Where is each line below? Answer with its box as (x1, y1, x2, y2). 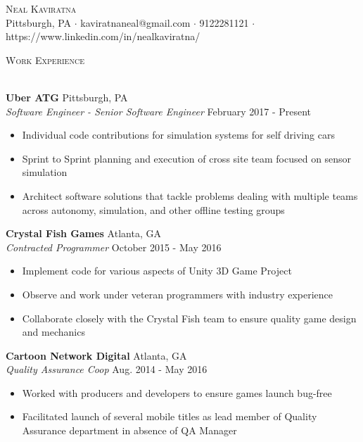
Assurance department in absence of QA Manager (22, 423, 237, 438)
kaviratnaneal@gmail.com (80, 15, 191, 30)
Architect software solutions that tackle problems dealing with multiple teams (22, 188, 358, 203)
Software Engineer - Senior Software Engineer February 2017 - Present (6, 103, 312, 118)
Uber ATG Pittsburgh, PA (6, 89, 128, 104)
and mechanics (22, 324, 85, 339)
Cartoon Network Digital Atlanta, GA (6, 348, 187, 362)
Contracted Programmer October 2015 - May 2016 (6, 239, 222, 254)
